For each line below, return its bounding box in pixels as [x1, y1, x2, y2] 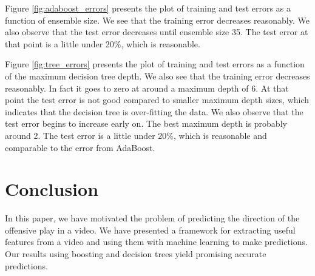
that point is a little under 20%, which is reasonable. [5, 37, 200, 50]
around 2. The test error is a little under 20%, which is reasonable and [5, 129, 267, 141]
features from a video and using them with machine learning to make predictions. [5, 235, 308, 248]
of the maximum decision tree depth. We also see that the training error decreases [5, 69, 310, 82]
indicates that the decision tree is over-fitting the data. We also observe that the [5, 105, 303, 118]
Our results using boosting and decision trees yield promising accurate [5, 247, 266, 260]
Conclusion [5, 177, 99, 201]
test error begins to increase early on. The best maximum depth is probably [5, 117, 287, 130]
